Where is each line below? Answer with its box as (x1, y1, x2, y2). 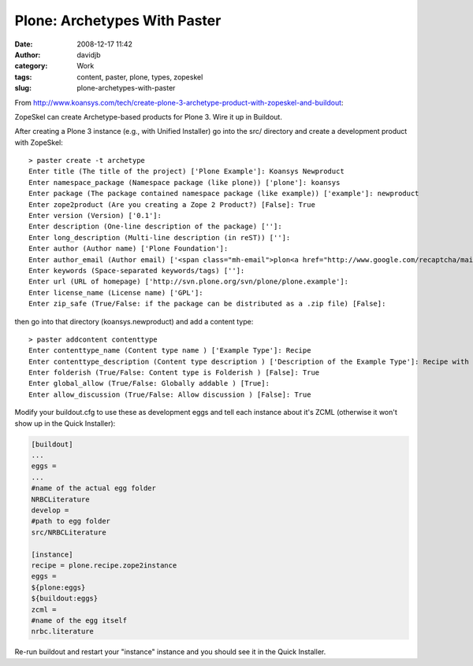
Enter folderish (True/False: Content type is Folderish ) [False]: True (28, 368, 320, 377)
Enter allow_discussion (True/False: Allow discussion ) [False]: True (28, 390, 311, 399)
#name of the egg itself (31, 616, 128, 625)
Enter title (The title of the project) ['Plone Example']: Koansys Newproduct (28, 167, 345, 176)
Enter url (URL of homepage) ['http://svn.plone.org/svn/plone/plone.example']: (28, 277, 349, 287)
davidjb (76, 50, 102, 59)
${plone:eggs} (31, 583, 86, 592)
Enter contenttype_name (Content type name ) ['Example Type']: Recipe (28, 346, 311, 355)
